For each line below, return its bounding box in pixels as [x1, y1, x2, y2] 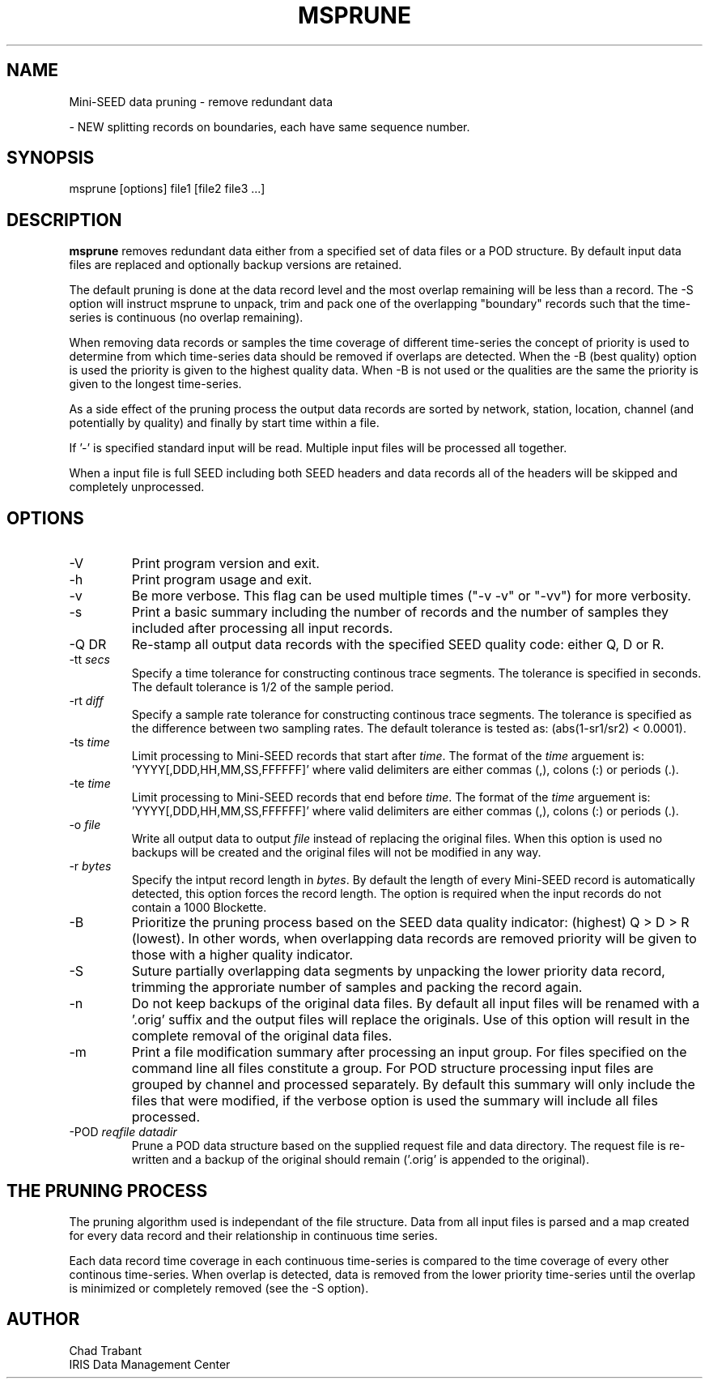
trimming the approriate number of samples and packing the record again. [131, 979, 583, 996]
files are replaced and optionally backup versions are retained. [69, 258, 402, 272]
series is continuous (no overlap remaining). [69, 310, 304, 325]
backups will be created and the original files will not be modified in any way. [131, 845, 541, 860]
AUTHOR [6, 1309, 80, 1330]
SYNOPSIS [6, 147, 95, 169]
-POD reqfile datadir [69, 1125, 177, 1139]
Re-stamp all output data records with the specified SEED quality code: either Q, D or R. [131, 636, 664, 653]
